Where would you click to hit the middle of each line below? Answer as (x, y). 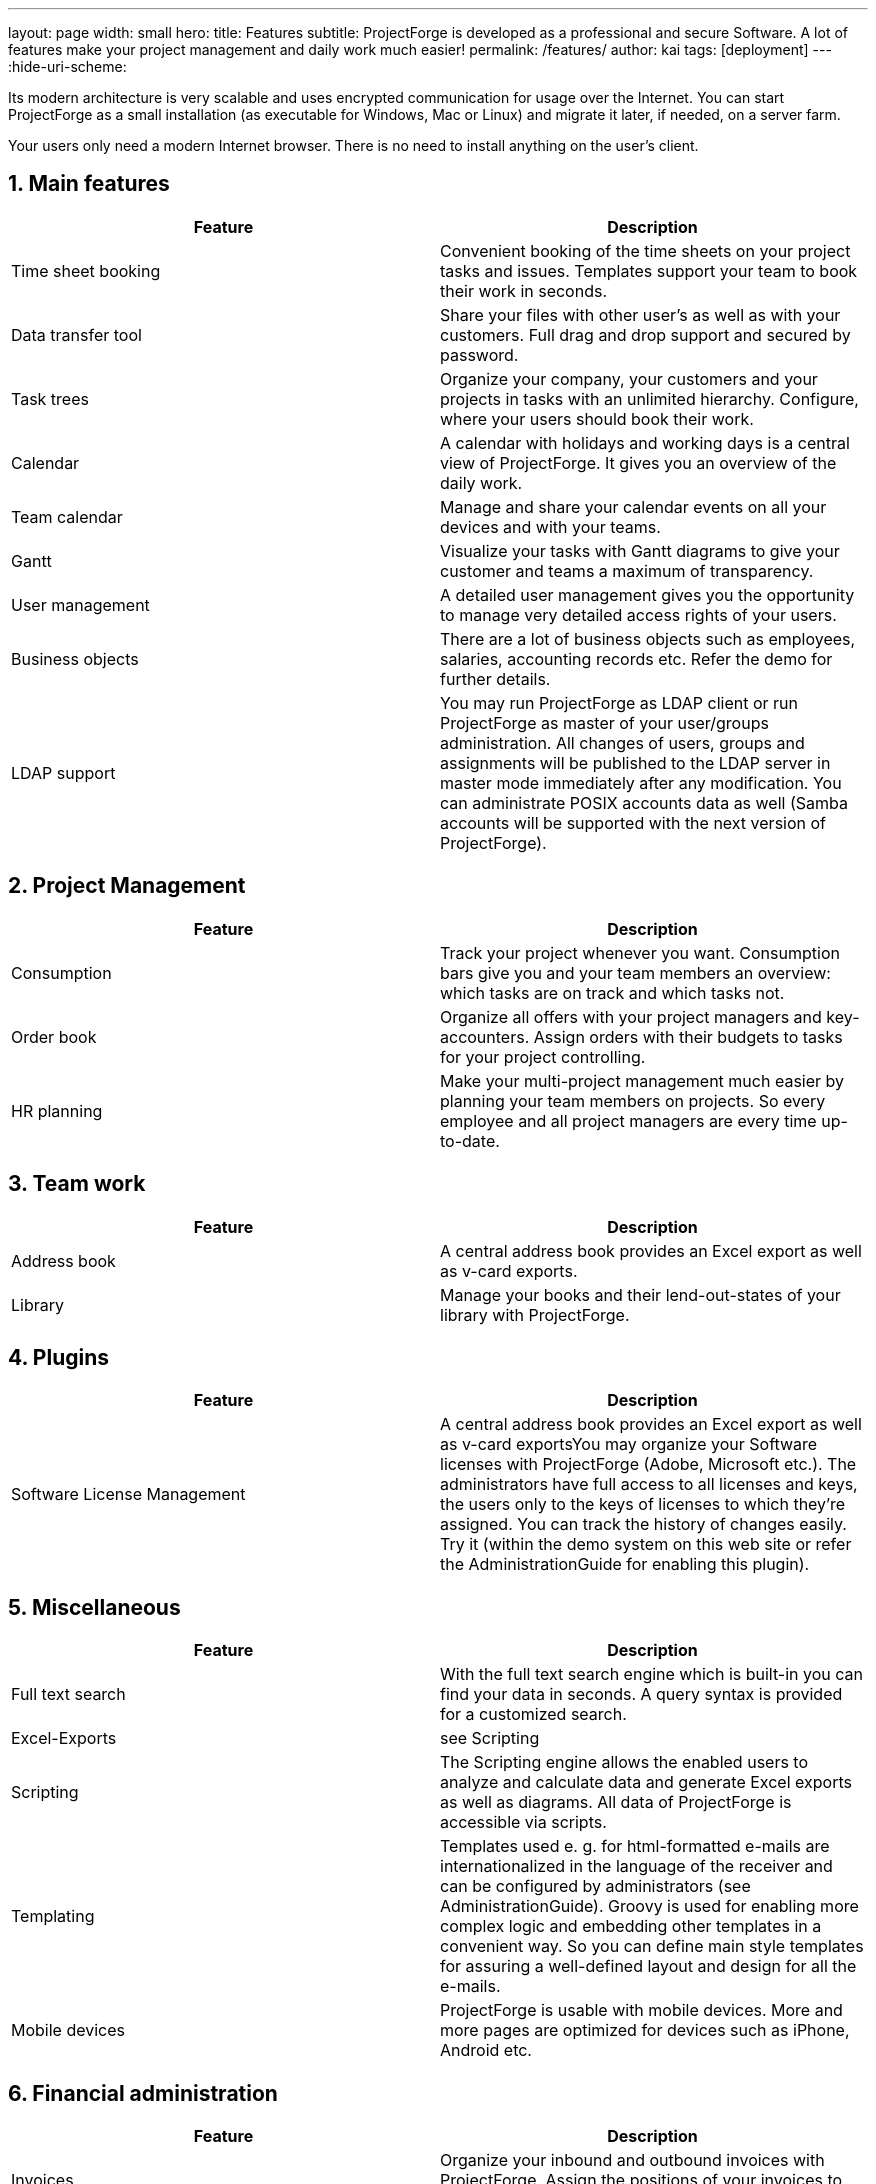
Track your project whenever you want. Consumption (640, 952)
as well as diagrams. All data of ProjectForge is (616, 1802)
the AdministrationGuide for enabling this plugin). (625, 1564)
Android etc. (486, 2050)
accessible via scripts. (523, 1822)
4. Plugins (59, 1357)
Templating (53, 1916)
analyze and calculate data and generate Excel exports (646, 1782)
